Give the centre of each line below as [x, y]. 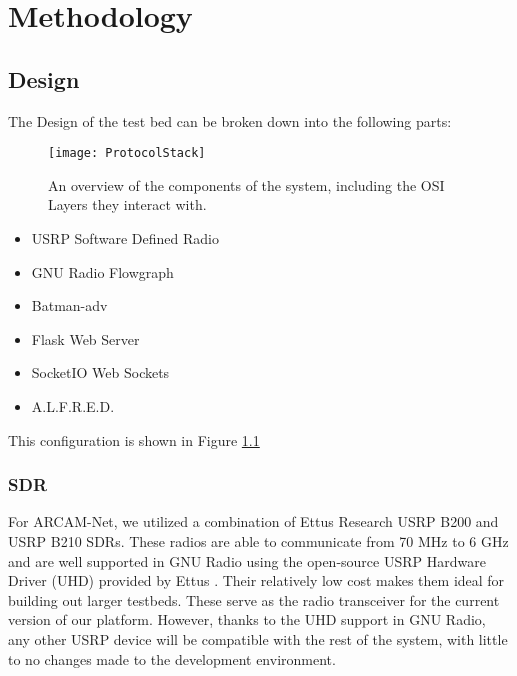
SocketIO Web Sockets [100, 372]
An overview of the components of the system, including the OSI [246, 184]
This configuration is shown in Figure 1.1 [134, 439]
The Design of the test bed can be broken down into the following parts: [230, 120]
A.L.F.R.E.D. [73, 405]
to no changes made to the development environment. [172, 658]
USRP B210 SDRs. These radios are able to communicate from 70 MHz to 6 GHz [258, 540]
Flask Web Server [85, 338]
